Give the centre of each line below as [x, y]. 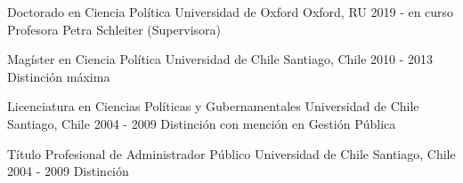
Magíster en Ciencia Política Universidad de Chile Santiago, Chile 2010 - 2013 [220, 59]
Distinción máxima [59, 76]
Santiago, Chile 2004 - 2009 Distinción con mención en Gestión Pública [202, 123]
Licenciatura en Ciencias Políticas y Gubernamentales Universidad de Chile [213, 106]
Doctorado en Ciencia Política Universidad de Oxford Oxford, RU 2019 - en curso [231, 12]
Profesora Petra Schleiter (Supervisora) [114, 29]
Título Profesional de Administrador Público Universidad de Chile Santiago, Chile [231, 153]
